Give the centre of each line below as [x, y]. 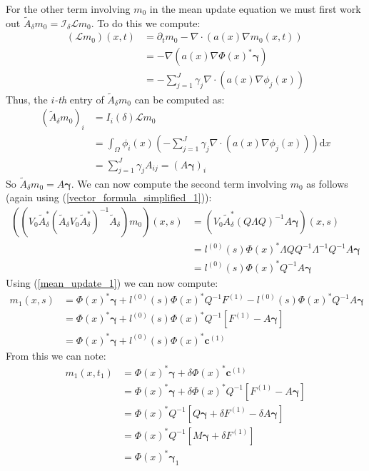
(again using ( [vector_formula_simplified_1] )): [109, 197]
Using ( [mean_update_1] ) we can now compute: [112, 283]
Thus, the [27, 99]
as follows [327, 183]
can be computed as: [180, 99]
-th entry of [79, 99]
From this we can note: [56, 355]
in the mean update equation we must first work [255, 9]
